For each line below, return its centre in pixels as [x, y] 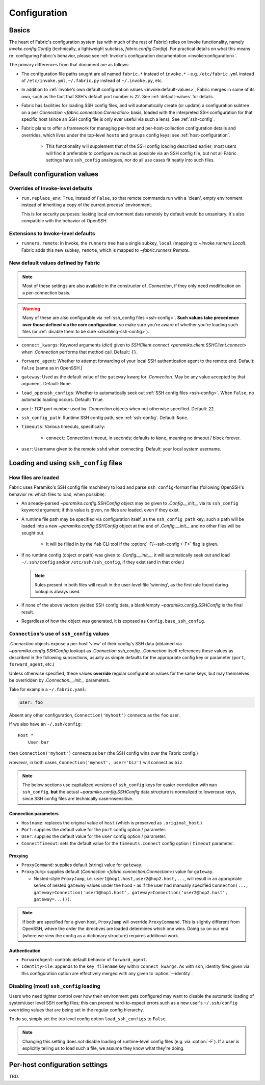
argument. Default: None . [47, 384]
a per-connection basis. [46, 292]
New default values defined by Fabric [54, 263]
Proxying [18, 856]
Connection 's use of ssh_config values [59, 634]
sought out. [33, 533]
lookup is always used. [58, 592]
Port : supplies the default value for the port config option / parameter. [94, 829]
